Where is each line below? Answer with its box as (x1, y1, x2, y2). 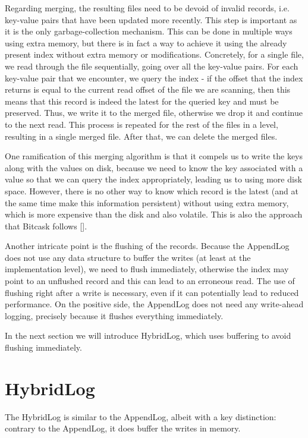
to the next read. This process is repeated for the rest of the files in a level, (5, 118, 278, 130)
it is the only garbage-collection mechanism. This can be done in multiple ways (5, 25, 293, 37)
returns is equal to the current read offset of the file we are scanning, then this (5, 83, 291, 96)
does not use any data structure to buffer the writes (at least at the (5, 251, 251, 263)
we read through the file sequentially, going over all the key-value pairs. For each (5, 59, 298, 72)
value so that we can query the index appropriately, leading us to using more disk (5, 173, 302, 185)
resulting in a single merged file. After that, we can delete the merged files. (5, 130, 278, 142)
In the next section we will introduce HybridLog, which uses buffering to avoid (5, 329, 291, 342)
